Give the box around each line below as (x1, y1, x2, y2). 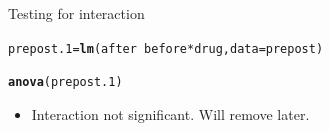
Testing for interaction (8, 3, 145, 23)
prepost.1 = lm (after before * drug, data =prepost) (8, 41, 324, 56)
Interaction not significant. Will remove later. (31, 103, 310, 124)
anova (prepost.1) (8, 75, 123, 90)
